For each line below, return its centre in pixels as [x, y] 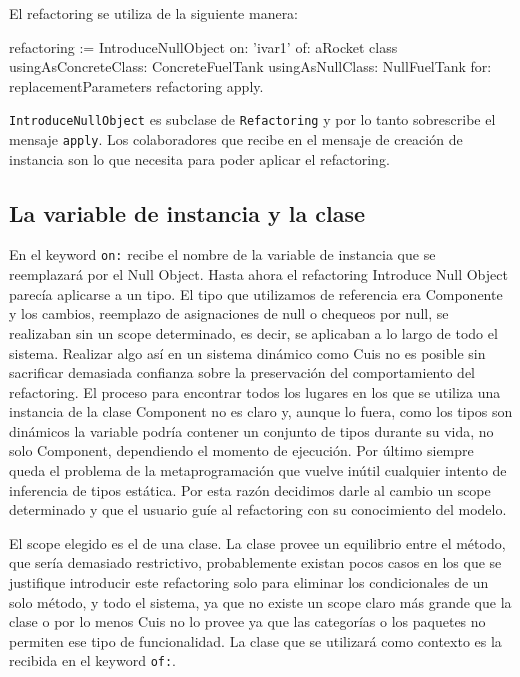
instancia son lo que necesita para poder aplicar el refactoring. [199, 158]
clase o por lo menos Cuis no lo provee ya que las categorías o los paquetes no [247, 621]
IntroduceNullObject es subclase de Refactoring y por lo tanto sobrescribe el [252, 119]
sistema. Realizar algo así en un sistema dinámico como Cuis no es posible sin [247, 352]
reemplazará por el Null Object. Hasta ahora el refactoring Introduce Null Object [258, 274]
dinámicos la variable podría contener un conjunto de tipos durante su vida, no [251, 430]
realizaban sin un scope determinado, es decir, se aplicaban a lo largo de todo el [253, 332]
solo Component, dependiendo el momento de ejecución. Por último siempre [241, 450]
